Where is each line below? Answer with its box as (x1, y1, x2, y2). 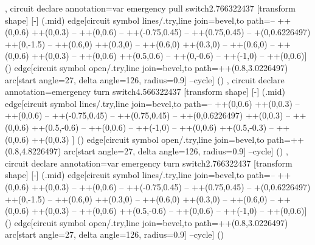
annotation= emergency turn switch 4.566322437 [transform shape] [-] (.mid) (5, 85, 285, 98)
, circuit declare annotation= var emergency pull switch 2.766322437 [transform (5, 2, 296, 14)
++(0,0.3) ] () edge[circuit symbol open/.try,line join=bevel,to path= (32, 133, 291, 145)
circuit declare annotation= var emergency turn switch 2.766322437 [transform (5, 156, 292, 169)
